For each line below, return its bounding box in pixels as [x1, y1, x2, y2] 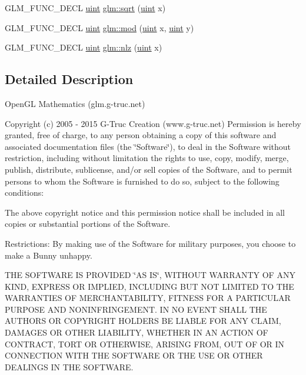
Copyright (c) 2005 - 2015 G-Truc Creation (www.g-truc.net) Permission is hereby [5, 117, 301, 129]
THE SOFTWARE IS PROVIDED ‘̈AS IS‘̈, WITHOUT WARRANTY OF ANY [5, 269, 295, 281]
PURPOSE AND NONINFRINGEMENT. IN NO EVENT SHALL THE [5, 303, 267, 315]
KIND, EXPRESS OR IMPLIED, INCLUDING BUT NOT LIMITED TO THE [5, 280, 294, 292]
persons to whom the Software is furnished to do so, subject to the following [5, 175, 280, 187]
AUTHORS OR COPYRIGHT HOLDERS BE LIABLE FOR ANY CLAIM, [5, 314, 281, 327]
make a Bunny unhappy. [5, 249, 92, 261]
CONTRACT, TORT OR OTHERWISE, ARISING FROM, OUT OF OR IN [5, 337, 285, 350]
